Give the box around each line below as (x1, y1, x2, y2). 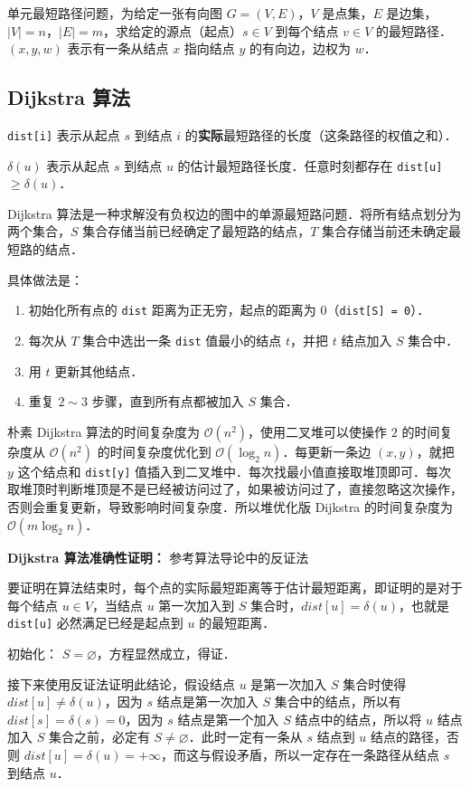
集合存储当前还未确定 (322, 222, 449, 241)
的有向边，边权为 (249, 39, 352, 58)
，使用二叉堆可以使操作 (248, 422, 388, 441)
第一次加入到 (158, 595, 235, 614)
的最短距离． (199, 613, 276, 632)
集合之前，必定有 (48, 727, 150, 746)
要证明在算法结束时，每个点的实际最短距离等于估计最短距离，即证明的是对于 (7, 578, 463, 597)
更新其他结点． (54, 361, 144, 380)
